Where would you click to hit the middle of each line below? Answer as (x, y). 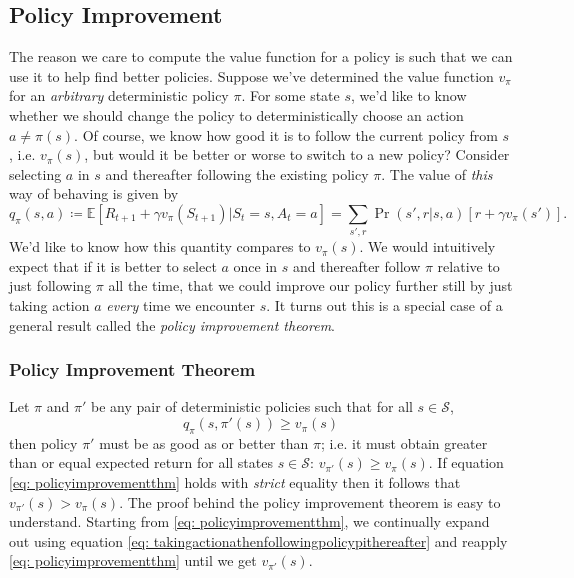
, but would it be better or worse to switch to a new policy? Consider (297, 154)
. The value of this (437, 173)
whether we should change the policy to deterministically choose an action (236, 114)
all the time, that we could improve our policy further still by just (310, 285)
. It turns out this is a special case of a (384, 305)
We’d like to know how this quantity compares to (160, 246)
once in (255, 265)
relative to (468, 265)
